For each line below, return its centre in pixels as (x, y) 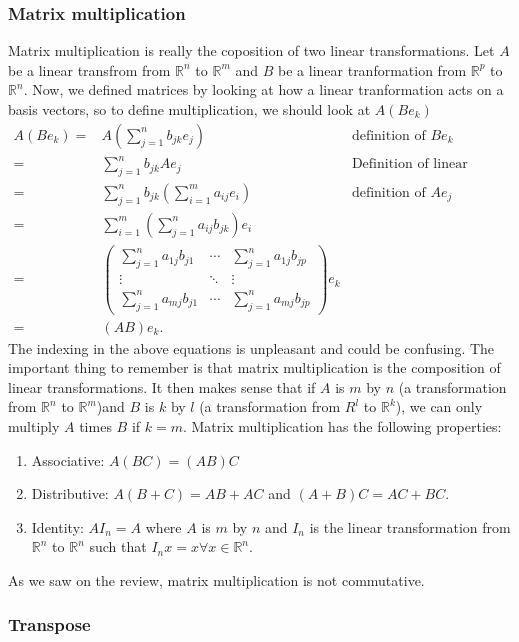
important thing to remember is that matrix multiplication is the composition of (254, 367)
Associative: (68, 459)
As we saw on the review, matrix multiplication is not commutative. (216, 579)
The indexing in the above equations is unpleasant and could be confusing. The (251, 347)
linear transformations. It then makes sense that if (162, 386)
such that (118, 546)
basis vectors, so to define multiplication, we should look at (189, 109)
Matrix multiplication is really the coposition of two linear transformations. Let (251, 50)
